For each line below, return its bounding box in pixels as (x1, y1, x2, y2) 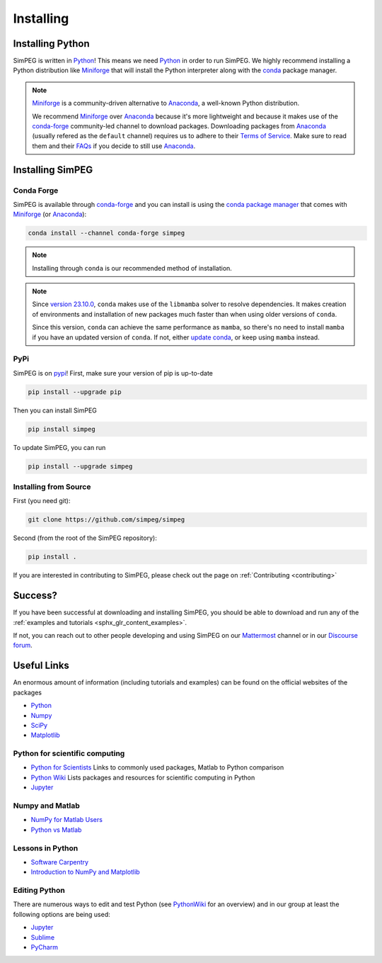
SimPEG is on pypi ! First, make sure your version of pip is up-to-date (13, 368, 214, 377)
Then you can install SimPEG (13, 406, 97, 415)
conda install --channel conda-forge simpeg (28, 229, 185, 237)
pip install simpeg (28, 425, 95, 433)
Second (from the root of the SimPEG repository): (13, 534, 157, 542)
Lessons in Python (13, 843, 79, 853)
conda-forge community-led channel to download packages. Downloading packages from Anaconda (32, 122, 327, 130)
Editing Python (13, 886, 65, 896)
